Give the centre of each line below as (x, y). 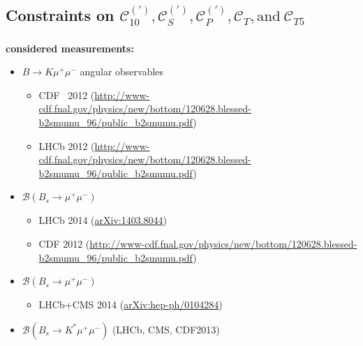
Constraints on (60, 15)
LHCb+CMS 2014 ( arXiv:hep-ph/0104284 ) (131, 304)
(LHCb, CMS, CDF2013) (166, 329)
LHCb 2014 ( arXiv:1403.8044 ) (103, 220)
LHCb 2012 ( (67, 145)
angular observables (122, 72)
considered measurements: (70, 48)
